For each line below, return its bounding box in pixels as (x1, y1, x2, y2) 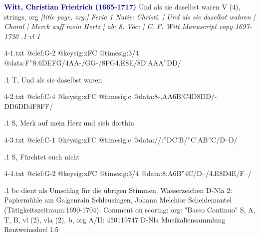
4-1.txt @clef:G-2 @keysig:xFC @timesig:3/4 (4, 47, 139, 58)
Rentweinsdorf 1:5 (4, 224, 59, 234)
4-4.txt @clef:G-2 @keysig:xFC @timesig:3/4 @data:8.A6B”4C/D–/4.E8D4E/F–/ (4, 168, 252, 178)
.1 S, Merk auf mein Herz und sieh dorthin (4, 117, 134, 128)
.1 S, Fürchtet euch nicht (4, 151, 80, 161)
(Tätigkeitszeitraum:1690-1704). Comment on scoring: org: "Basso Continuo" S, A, (4, 204, 256, 214)
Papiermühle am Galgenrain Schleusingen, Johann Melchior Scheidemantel (4, 194, 232, 205)
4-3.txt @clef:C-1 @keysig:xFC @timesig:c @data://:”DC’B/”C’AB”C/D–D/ (4, 134, 238, 144)
